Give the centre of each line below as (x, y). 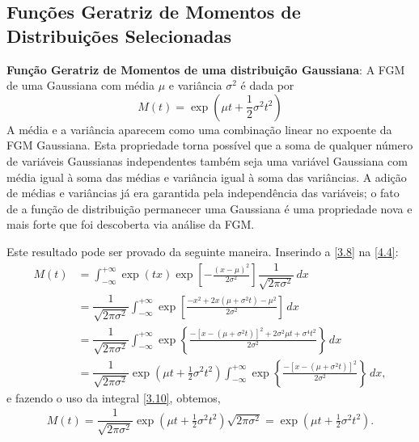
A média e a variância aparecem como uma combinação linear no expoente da (199, 129)
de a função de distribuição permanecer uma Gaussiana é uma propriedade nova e (209, 208)
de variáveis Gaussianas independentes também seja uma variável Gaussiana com (207, 160)
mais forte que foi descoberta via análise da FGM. (131, 224)
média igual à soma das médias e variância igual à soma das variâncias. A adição (207, 177)
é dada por (267, 85)
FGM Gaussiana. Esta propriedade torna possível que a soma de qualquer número (210, 145)
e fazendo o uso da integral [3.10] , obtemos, (114, 397)
